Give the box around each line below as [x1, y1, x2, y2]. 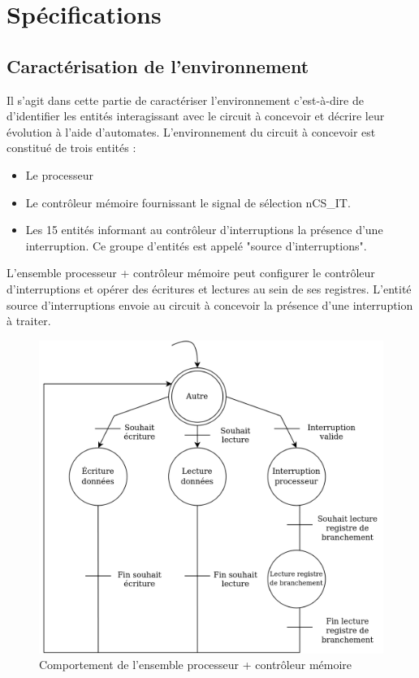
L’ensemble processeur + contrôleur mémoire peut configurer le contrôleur [6, 264, 375, 281]
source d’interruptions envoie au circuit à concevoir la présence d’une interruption [6, 296, 413, 313]
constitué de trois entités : [6, 139, 136, 156]
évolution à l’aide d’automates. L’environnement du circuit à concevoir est [6, 123, 376, 140]
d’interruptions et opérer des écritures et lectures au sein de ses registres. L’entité [6, 280, 412, 297]
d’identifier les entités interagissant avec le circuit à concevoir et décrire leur [6, 107, 385, 124]
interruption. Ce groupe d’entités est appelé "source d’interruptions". [25, 237, 367, 254]
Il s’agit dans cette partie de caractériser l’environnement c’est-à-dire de [6, 91, 364, 108]
